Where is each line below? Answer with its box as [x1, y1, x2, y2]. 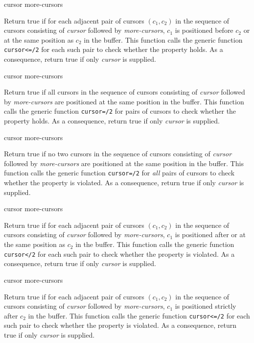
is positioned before [175, 25, 233, 35]
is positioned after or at [175, 229, 246, 240]
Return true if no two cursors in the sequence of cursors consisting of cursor [4, 148, 232, 159]
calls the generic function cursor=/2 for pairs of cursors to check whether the [4, 106, 236, 116]
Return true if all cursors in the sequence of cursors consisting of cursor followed [4, 87, 245, 97]
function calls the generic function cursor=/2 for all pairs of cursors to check [4, 168, 235, 178]
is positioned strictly [175, 301, 236, 311]
